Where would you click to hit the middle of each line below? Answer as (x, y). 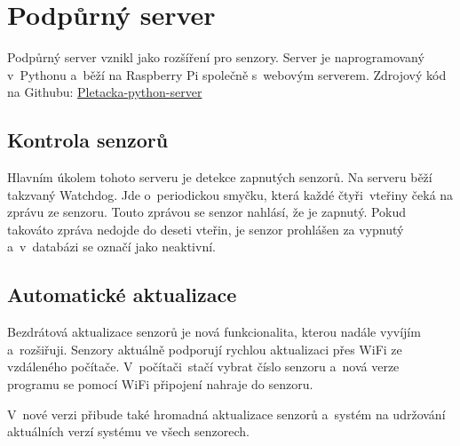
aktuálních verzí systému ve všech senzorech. (128, 431)
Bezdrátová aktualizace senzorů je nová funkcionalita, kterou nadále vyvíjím (214, 332)
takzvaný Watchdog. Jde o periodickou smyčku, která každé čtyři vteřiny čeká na (230, 194)
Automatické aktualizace (122, 295)
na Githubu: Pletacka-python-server (105, 92)
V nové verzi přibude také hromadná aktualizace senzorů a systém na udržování (226, 414)
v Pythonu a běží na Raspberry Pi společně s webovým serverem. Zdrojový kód (227, 74)
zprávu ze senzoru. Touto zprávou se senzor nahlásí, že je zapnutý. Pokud (207, 212)
